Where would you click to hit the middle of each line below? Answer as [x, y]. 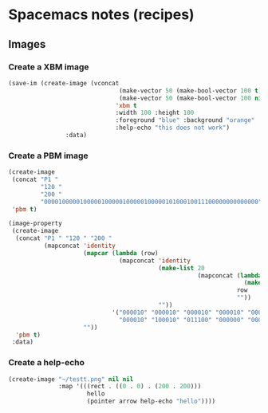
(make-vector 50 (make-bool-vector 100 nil [192, 98]
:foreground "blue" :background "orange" [185, 120]
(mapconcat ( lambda [230, 275]
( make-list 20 [181, 268]
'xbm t [126, 105]
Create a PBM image [49, 155]
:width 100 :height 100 [155, 113]
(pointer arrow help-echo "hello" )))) [151, 401]
